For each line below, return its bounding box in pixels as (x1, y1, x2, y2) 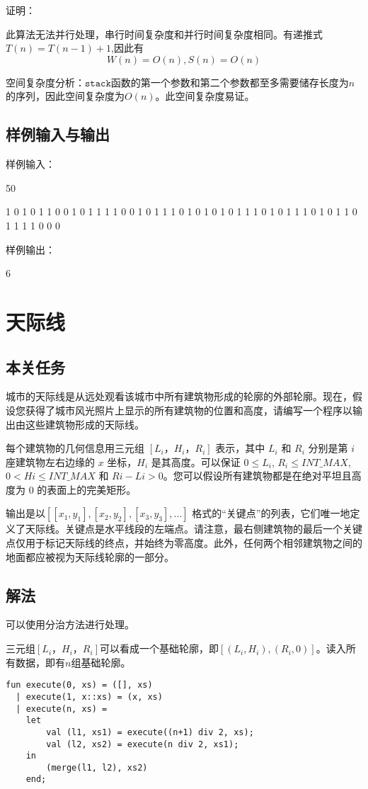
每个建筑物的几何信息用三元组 (6, 441, 144, 455)
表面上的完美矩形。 (47, 482, 137, 496)
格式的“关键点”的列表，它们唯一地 (192, 506, 350, 521)
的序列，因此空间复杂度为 (6, 89, 125, 103)
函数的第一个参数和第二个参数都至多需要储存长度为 (110, 74, 349, 89)
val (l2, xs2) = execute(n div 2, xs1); (46, 739, 239, 749)
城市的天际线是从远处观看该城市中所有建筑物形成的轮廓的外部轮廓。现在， (6, 389, 352, 404)
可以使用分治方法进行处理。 (6, 617, 134, 632)
